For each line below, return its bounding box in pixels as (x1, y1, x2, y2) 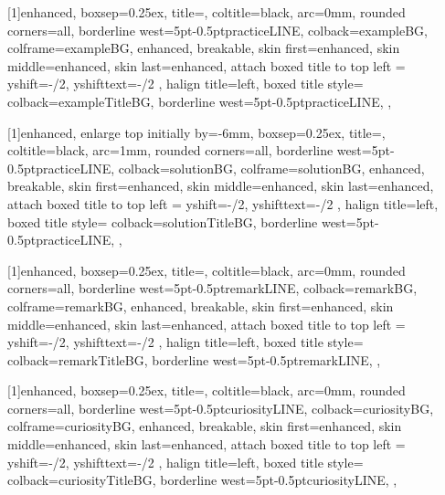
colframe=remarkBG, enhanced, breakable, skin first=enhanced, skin (7, 296, 394, 315)
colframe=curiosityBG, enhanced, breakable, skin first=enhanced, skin (7, 416, 402, 436)
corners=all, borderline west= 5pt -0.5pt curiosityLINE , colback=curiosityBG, (7, 398, 434, 417)
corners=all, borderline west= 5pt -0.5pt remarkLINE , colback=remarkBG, (7, 279, 418, 298)
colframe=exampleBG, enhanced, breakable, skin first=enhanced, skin (7, 38, 400, 58)
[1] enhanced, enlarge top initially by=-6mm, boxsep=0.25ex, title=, (7, 122, 386, 142)
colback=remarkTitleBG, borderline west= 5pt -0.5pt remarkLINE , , (7, 350, 381, 369)
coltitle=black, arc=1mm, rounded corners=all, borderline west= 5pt (7, 141, 390, 160)
